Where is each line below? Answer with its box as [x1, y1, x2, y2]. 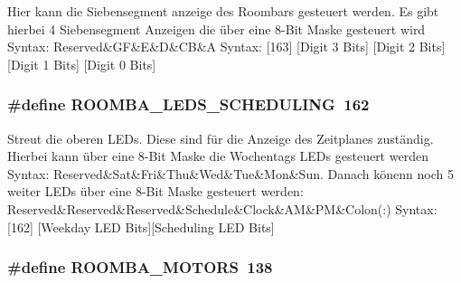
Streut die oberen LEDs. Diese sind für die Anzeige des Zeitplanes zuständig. [7, 128, 434, 147]
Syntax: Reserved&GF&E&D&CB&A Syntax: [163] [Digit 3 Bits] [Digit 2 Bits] [7, 37, 446, 56]
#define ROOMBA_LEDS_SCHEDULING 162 [7, 93, 370, 116]
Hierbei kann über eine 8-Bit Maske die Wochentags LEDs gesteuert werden [7, 146, 428, 165]
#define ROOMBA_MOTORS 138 [7, 256, 273, 278]
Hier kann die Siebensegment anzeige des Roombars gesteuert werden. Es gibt [7, 2, 439, 20]
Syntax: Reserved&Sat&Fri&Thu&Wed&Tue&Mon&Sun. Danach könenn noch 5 [7, 164, 454, 183]
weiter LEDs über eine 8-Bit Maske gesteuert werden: [7, 182, 304, 201]
